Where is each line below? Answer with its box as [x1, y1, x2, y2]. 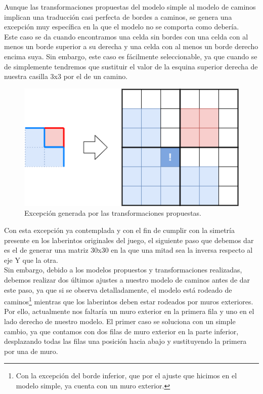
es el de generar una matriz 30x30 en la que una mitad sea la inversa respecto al [4, 245, 253, 255]
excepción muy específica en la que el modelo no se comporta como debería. [4, 21, 239, 32]
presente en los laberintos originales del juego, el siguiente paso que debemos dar [4, 234, 254, 245]
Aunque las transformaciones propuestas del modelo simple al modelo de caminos [4, 2, 256, 12]
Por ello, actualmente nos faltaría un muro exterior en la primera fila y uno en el [4, 306, 254, 317]
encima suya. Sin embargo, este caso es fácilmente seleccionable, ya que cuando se [4, 51, 257, 61]
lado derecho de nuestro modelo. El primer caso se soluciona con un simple [4, 316, 236, 326]
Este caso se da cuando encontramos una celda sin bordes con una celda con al [4, 31, 248, 42]
